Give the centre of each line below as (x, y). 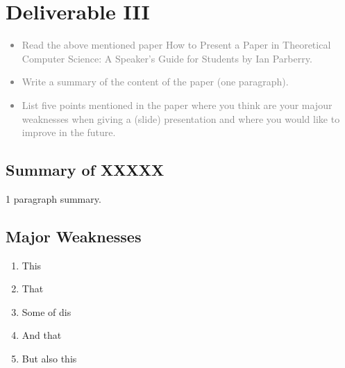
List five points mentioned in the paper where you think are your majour (177, 104)
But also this (49, 359)
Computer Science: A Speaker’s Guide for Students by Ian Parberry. (167, 58)
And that (42, 335)
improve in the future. (69, 132)
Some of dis (47, 311)
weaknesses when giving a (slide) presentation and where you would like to (181, 118)
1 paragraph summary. (53, 198)
